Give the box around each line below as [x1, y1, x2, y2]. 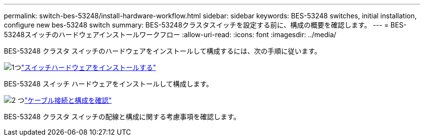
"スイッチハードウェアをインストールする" [21, 63, 156, 71]
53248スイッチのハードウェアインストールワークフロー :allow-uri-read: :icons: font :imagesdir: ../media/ [4, 30, 336, 39]
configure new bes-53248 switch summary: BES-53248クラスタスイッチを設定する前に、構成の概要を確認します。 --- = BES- [4, 21, 407, 29]
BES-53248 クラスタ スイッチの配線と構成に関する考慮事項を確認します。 [4, 112, 241, 121]
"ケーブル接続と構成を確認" [24, 96, 112, 104]
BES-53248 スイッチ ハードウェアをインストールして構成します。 [4, 80, 213, 88]
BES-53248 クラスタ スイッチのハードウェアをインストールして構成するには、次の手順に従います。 [4, 47, 321, 55]
